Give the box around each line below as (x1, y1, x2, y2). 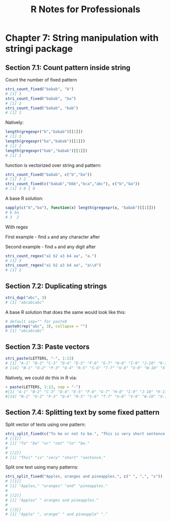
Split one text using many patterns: (5, 464, 79, 470)
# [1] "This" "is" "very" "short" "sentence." (5, 455, 106, 460)
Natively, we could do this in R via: (5, 374, 77, 381)
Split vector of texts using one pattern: (5, 421, 86, 428)
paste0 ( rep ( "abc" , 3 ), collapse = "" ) (5, 324, 88, 329)
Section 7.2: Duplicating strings (5, 281, 107, 291)
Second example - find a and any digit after (5, 243, 96, 250)
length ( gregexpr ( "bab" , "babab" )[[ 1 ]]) (5, 148, 88, 153)
